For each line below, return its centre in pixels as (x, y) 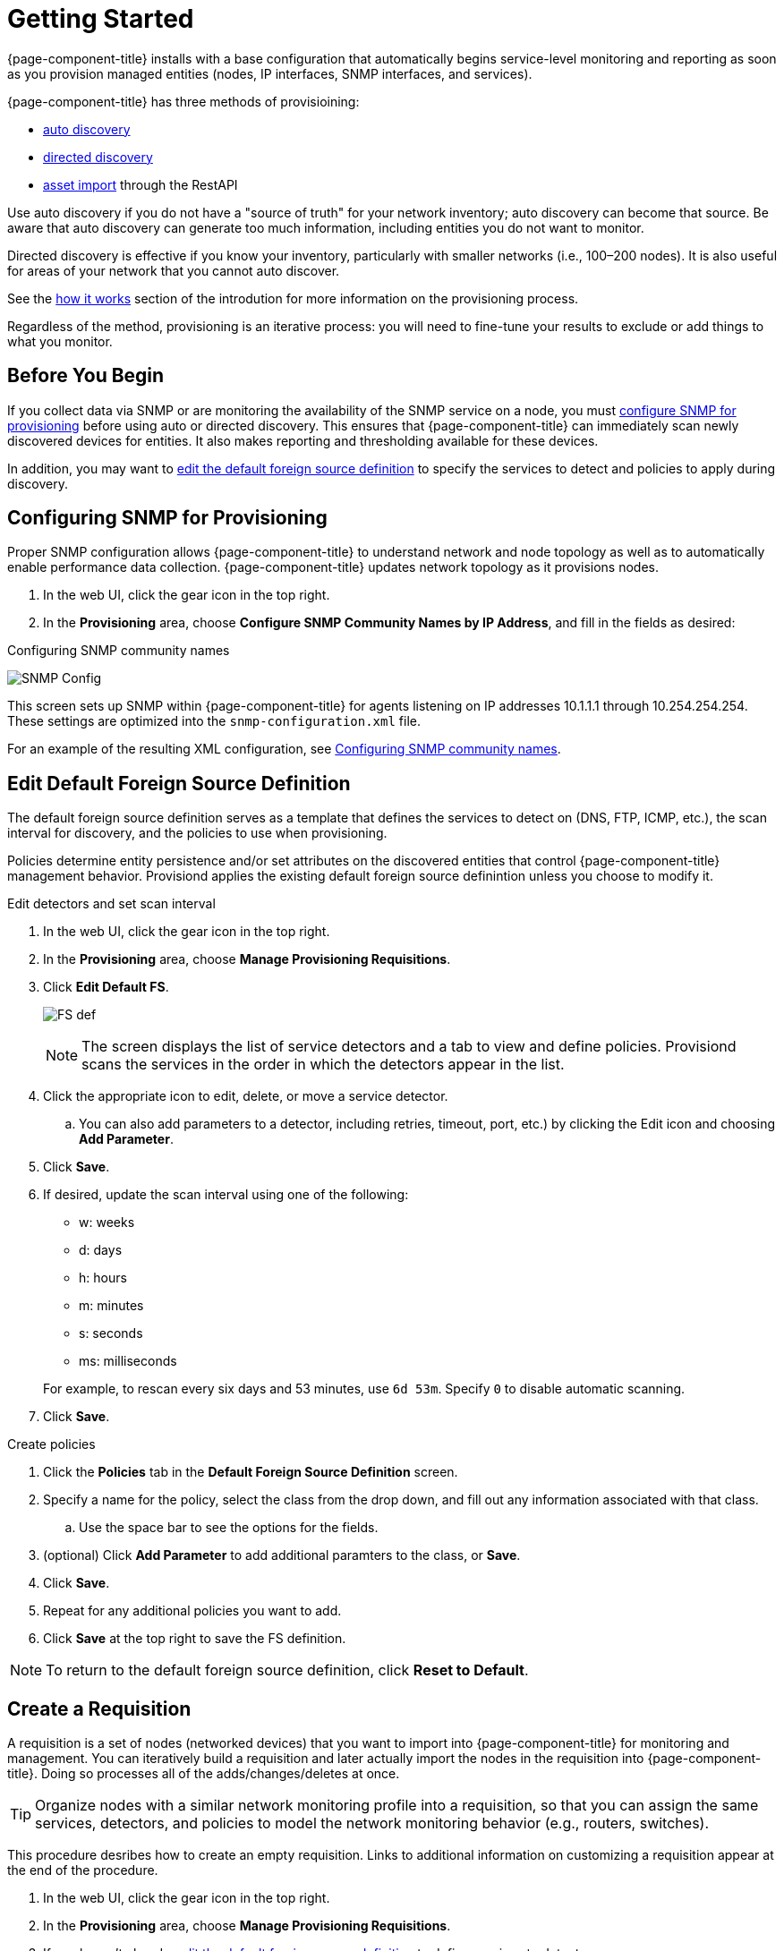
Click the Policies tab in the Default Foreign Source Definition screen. (251, 1472)
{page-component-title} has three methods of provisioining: (183, 101)
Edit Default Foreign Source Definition (179, 783)
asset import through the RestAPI (141, 184)
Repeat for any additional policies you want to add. (192, 1611)
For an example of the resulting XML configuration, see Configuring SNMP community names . (284, 749)
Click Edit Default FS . (106, 987)
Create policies (51, 1444)
